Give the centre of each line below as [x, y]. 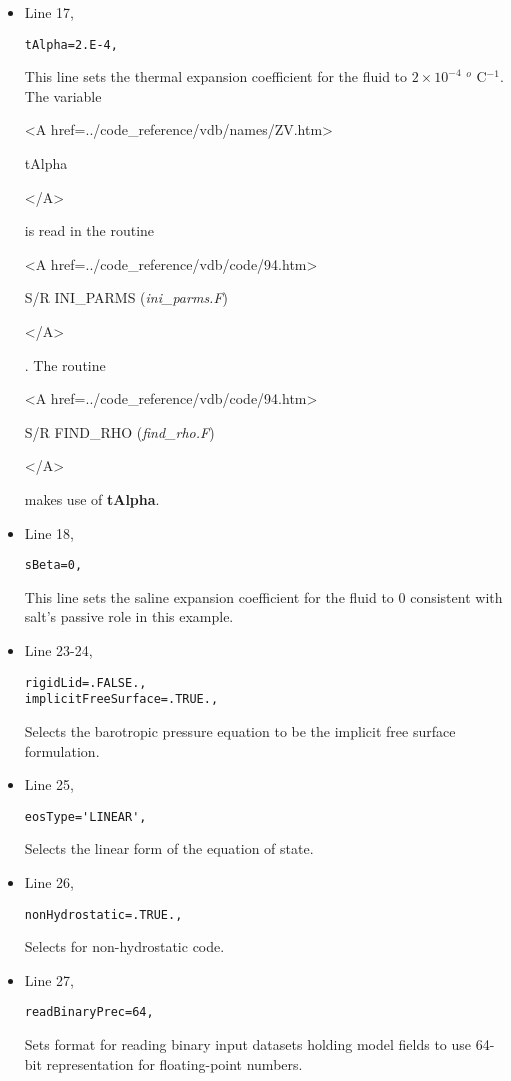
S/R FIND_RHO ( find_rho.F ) [119, 431]
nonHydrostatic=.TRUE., [103, 914]
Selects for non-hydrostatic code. [124, 946]
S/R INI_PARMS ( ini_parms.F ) [126, 297]
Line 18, [49, 532]
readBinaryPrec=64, [89, 1012]
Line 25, [49, 784]
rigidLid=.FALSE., [85, 682]
